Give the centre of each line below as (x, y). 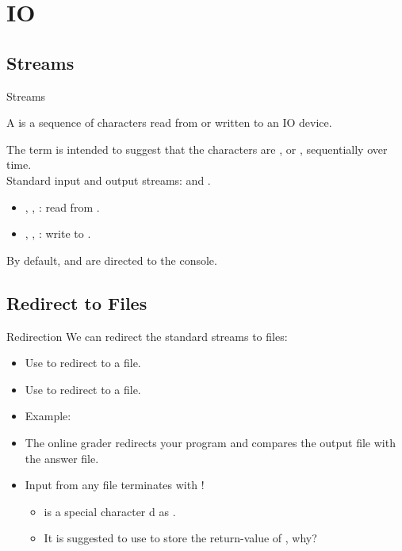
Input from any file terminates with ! (115, 485)
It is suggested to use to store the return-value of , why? (180, 538)
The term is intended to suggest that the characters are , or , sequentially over (197, 149)
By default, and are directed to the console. (112, 260)
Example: (48, 416)
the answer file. (62, 458)
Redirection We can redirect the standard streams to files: (147, 336)
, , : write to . (58, 233)
